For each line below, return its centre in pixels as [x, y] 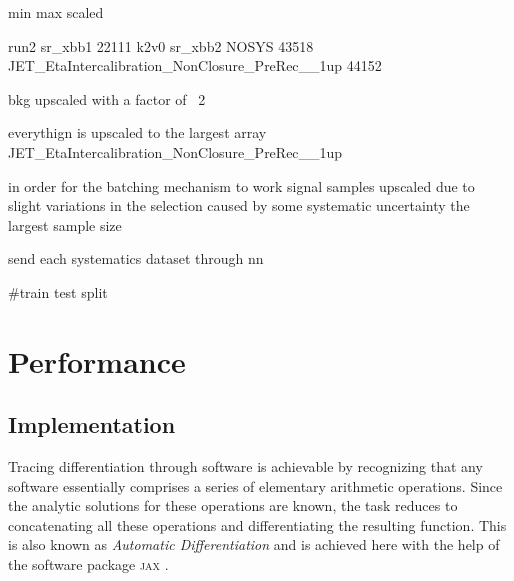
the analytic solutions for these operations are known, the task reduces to [233, 505]
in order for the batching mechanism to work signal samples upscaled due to [241, 185]
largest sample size [65, 224]
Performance [97, 360]
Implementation [92, 424]
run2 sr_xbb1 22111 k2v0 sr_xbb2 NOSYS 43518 [161, 45]
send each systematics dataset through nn [136, 258]
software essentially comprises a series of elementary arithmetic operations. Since [255, 485]
